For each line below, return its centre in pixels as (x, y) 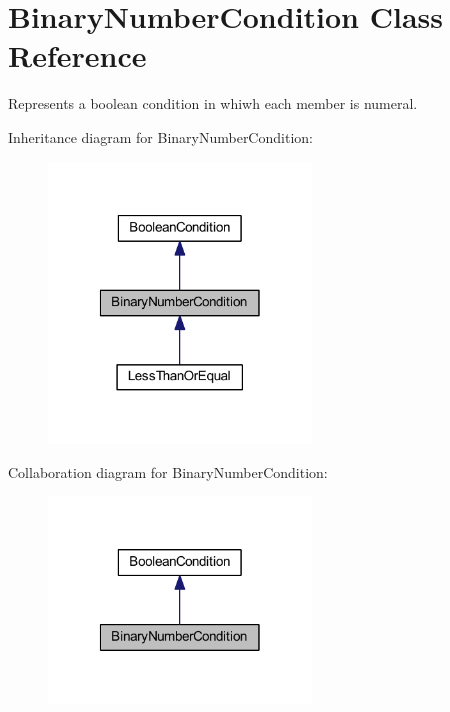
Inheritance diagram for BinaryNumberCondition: (160, 136)
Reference (77, 55)
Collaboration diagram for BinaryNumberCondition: (168, 471)
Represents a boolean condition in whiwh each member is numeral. (213, 103)
